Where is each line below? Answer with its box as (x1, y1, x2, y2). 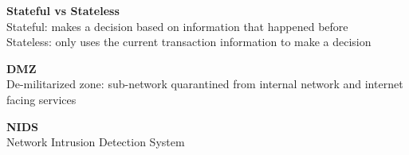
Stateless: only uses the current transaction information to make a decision (6, 33, 372, 50)
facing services (6, 91, 77, 107)
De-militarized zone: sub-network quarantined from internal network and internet (6, 76, 403, 92)
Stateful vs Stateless (6, 2, 120, 18)
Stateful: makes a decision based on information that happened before (6, 17, 348, 34)
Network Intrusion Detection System (6, 134, 185, 150)
